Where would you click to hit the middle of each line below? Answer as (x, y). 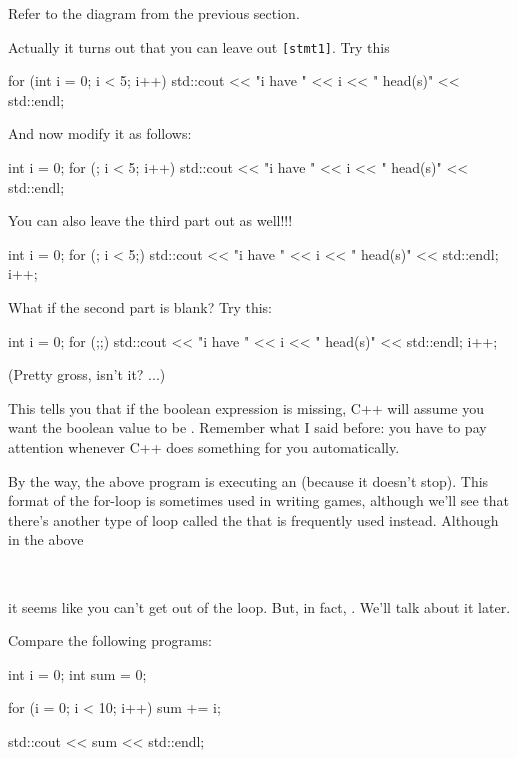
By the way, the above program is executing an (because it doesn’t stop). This (248, 480)
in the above (46, 539)
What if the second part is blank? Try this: (140, 307)
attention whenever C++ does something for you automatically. (204, 446)
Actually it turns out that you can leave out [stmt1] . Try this (199, 46)
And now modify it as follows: (100, 133)
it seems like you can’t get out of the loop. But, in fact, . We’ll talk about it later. (259, 606)
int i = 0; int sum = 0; (77, 673)
